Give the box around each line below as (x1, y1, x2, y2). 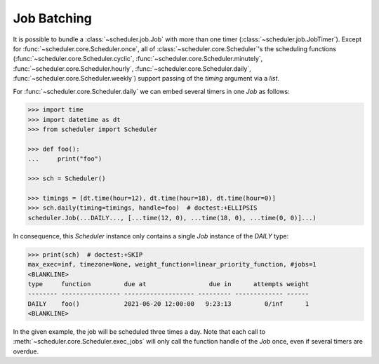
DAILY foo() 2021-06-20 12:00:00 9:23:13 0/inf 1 (27, 299, 310, 308)
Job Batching (13, 11, 93, 26)
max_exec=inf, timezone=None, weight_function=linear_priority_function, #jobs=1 (27, 260, 317, 269)
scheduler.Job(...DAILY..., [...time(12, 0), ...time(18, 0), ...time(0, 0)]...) (27, 214, 317, 222)
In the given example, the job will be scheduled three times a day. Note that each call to (13, 328, 266, 336)
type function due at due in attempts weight (27, 280, 310, 288)
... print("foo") (27, 155, 102, 163)
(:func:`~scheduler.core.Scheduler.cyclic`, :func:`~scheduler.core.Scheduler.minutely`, (13, 55, 263, 63)
